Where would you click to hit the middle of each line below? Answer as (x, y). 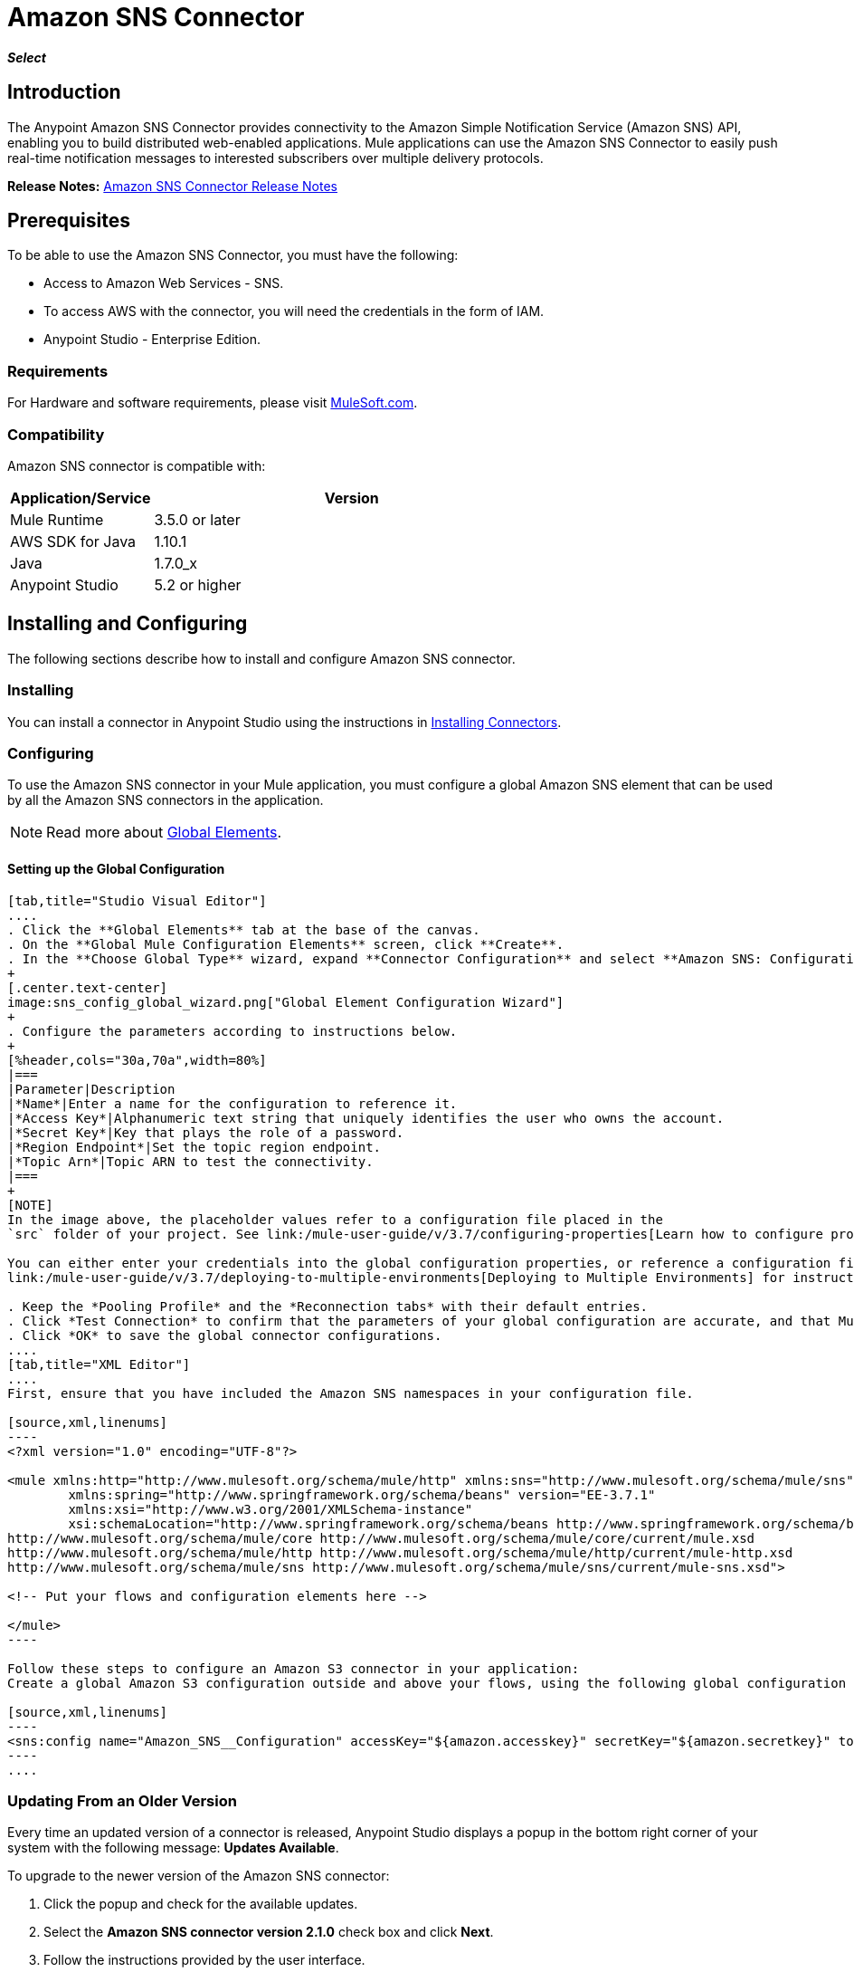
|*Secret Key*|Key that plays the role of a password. (206, 1132)
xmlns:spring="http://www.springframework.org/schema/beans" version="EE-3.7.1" (362, 1494)
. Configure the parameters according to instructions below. (232, 1031)
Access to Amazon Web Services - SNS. (164, 283)
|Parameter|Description (91, 1089)
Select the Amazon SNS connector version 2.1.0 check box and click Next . (269, 1932)
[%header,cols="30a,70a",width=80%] (137, 1060)
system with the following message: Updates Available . (173, 1848)
